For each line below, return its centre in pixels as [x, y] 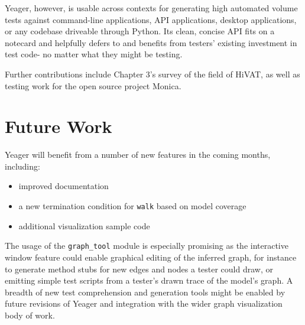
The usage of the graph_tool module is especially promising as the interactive [147, 246]
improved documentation [64, 186]
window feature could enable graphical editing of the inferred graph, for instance [151, 257]
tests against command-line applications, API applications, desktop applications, [151, 19]
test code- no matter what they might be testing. [94, 54]
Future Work [59, 126]
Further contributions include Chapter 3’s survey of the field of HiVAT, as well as [152, 74]
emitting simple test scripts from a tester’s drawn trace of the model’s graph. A [149, 280]
